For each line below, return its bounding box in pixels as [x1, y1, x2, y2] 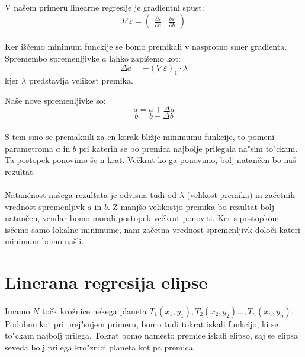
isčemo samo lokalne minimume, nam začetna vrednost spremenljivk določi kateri [5, 223, 300, 235]
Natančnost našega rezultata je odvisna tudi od [5, 188, 177, 200]
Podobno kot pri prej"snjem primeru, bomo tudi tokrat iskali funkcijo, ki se [5, 317, 278, 330]
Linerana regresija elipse [5, 270, 208, 294]
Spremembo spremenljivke [5, 52, 99, 64]
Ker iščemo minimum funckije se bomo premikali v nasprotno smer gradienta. [5, 40, 287, 53]
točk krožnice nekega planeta [41, 304, 147, 317]
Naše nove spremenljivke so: [5, 94, 106, 106]
